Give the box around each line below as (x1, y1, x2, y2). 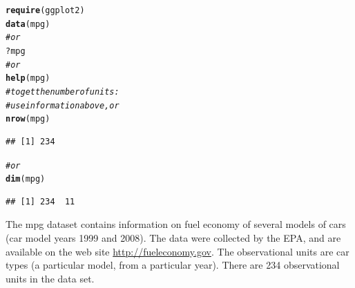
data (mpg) (6, 19, 50, 29)
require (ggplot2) (6, 6, 85, 15)
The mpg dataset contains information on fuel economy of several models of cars (6, 217, 346, 231)
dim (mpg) (6, 174, 46, 184)
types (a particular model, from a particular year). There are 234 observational (6, 258, 340, 272)
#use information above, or (6, 100, 119, 111)
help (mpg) (6, 73, 50, 84)
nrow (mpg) (6, 114, 50, 124)
